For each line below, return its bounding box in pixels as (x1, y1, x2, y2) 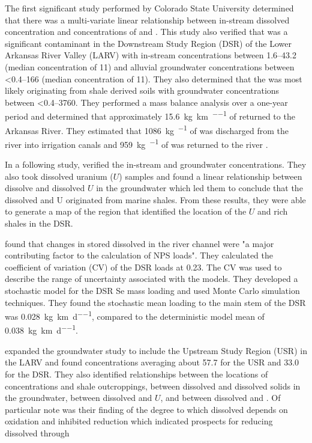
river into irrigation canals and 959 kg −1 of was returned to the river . (5, 136, 268, 150)
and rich (257, 205, 288, 218)
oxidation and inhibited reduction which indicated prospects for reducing (5, 415, 273, 427)
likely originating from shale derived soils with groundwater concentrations (5, 84, 280, 97)
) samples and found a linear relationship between (119, 170, 302, 182)
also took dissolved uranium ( (5, 170, 113, 182)
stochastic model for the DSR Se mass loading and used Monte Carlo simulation (5, 284, 300, 297)
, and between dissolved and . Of (160, 391, 281, 404)
